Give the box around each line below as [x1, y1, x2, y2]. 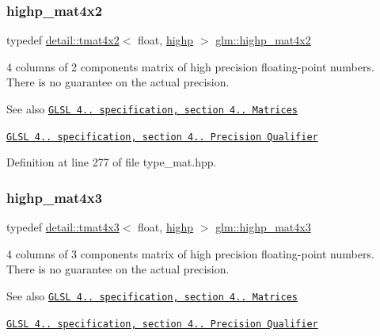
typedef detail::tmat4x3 [6, 219, 120, 235]
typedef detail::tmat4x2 [6, 32, 120, 48]
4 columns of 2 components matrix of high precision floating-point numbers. [6, 58, 374, 74]
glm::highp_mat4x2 [215, 32, 311, 48]
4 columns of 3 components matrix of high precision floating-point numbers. [6, 245, 374, 262]
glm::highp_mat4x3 [215, 219, 311, 235]
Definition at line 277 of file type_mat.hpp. [6, 154, 217, 170]
